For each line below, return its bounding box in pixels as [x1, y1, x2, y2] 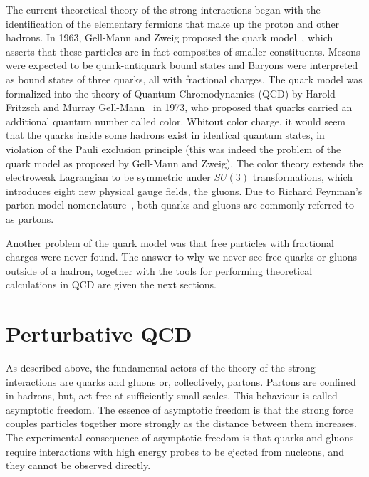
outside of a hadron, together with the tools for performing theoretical [6, 263, 313, 278]
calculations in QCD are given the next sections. [6, 277, 217, 292]
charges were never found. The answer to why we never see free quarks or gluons [6, 249, 357, 264]
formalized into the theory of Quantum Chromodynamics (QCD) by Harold [6, 85, 336, 100]
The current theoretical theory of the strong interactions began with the [6, 2, 321, 16]
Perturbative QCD [6, 319, 192, 348]
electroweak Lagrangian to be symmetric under [6, 169, 211, 184]
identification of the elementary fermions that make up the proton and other [6, 16, 340, 31]
